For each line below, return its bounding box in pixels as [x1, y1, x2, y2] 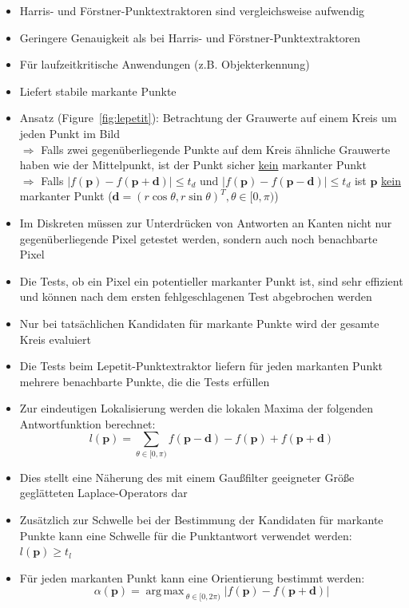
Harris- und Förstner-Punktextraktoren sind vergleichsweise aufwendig [19, 2, 365, 18]
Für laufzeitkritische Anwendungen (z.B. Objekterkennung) [19, 56, 310, 73]
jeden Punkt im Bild [19, 124, 121, 141]
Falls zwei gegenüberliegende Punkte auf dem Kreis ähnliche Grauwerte [41, 140, 391, 157]
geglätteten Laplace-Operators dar [19, 484, 188, 501]
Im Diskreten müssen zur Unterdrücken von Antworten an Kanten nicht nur [19, 214, 392, 231]
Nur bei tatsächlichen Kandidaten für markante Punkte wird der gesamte [19, 314, 379, 331]
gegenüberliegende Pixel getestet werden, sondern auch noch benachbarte [19, 230, 378, 247]
